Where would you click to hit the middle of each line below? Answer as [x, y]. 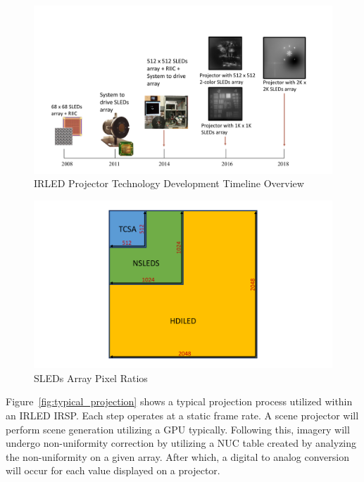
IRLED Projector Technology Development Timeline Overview [169, 183]
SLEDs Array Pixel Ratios [91, 378]
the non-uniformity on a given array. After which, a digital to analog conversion [177, 456]
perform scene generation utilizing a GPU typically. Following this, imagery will [178, 429]
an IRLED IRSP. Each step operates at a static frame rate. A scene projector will [182, 415]
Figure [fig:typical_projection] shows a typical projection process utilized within [179, 401]
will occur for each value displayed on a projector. [113, 470]
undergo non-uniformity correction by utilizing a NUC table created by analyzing [181, 443]
